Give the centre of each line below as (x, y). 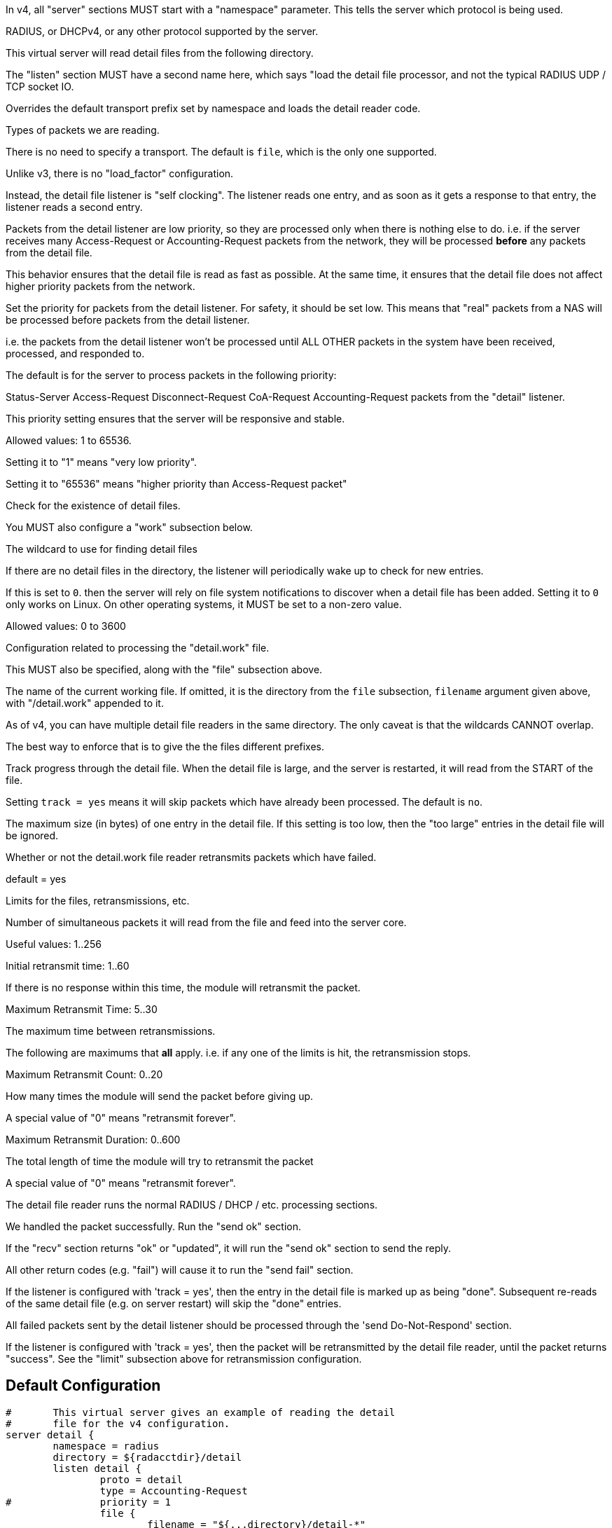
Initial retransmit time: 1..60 (68, 966)
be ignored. (32, 835)
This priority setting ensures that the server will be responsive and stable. (175, 419)
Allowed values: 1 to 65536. (69, 440)
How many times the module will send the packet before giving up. (160, 1096)
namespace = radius (106, 1446)
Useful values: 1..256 (54, 944)
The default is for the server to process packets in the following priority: (171, 375)
